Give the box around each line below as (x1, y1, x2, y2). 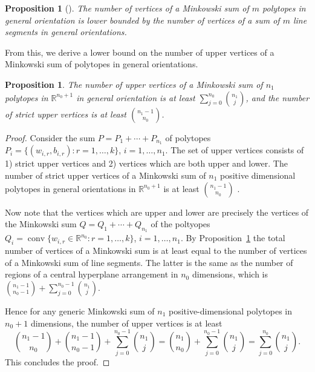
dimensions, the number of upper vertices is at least (30, 316, 222, 329)
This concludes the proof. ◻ (5, 355, 110, 368)
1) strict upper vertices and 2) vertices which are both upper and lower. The (5, 157, 288, 170)
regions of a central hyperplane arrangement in (5, 268, 178, 281)
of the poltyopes (151, 218, 210, 230)
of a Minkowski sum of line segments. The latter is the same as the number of (5, 256, 293, 268)
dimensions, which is (192, 268, 268, 281)
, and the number (245, 91, 310, 104)
